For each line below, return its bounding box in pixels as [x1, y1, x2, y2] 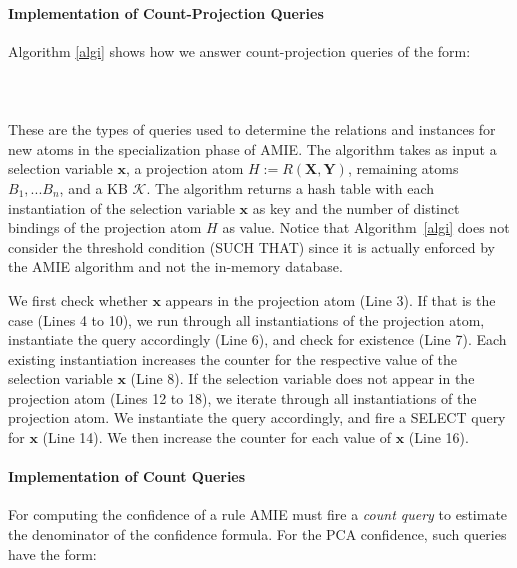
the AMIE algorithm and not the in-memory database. [8, 256, 343, 277]
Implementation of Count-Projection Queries [8, 2, 324, 23]
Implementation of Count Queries [8, 466, 246, 487]
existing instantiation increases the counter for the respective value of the [8, 348, 457, 369]
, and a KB [59, 177, 128, 198]
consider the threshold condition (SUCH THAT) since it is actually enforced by [8, 236, 495, 257]
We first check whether [8, 289, 148, 310]
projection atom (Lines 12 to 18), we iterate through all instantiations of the [8, 387, 477, 408]
